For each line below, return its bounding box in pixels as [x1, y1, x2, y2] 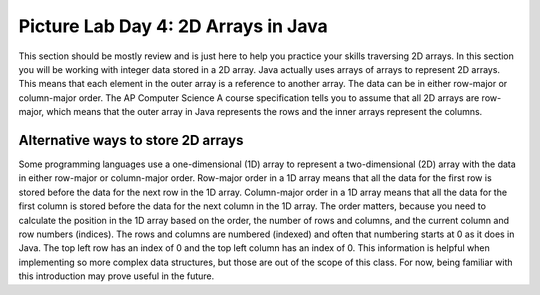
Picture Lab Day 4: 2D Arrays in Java [18, 15, 329, 37]
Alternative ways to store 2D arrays [18, 131, 244, 149]
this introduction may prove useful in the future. [18, 270, 215, 282]
